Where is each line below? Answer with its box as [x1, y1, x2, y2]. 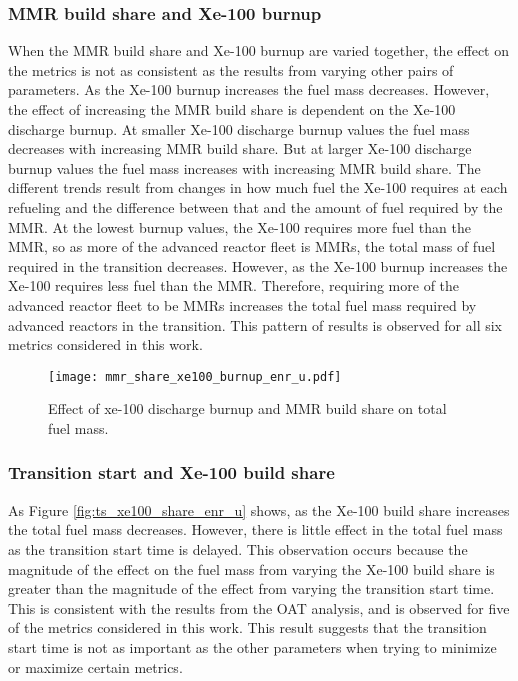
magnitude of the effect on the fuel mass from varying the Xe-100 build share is [8, 558, 495, 579]
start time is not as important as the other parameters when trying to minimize [8, 636, 497, 657]
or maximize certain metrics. [8, 656, 183, 677]
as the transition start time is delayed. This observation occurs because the [8, 538, 468, 559]
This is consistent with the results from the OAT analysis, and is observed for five [8, 597, 510, 618]
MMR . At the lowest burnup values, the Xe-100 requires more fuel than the [8, 216, 471, 237]
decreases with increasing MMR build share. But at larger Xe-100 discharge [8, 138, 472, 159]
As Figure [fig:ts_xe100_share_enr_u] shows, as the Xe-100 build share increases [8, 499, 510, 520]
